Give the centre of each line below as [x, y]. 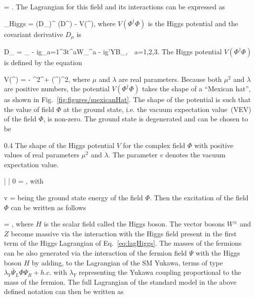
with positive [214, 145]
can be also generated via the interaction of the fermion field [95, 252]
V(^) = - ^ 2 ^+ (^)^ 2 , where [47, 79]
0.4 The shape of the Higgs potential [59, 145]
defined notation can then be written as [64, 291]
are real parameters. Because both [170, 79]
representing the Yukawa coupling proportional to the [160, 272]
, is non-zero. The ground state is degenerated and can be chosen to [146, 119]
